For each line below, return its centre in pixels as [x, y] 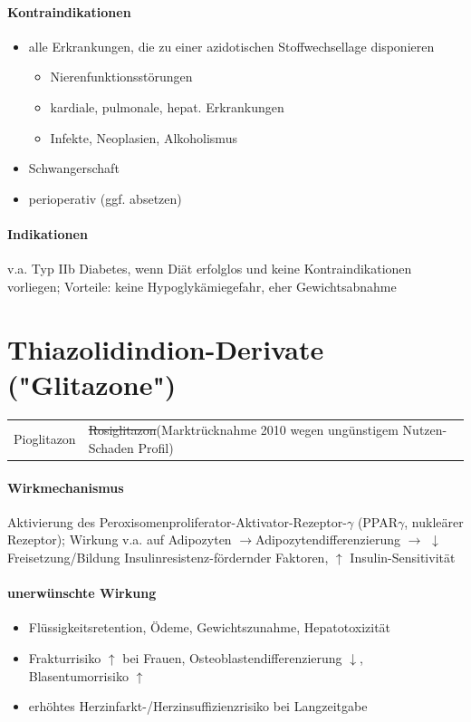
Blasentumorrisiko [78, 675]
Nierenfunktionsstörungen [121, 77]
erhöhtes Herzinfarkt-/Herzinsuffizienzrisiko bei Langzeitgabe [198, 706]
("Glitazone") [92, 384]
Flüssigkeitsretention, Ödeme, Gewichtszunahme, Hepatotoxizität [210, 627]
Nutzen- [425, 430]
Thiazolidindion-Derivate [166, 348]
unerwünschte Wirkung [82, 593]
